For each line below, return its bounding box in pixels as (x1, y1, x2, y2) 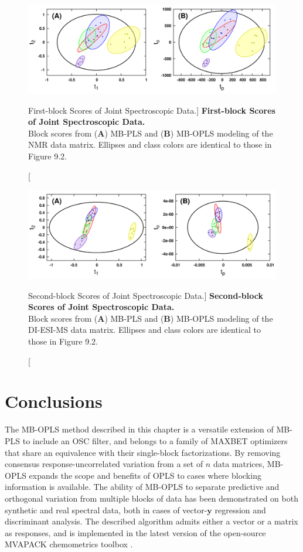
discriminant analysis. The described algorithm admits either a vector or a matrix (5, 515, 298, 527)
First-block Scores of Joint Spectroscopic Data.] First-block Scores (28, 104, 275, 116)
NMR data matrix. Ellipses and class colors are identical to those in (28, 138, 272, 151)
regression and (215, 503, 266, 516)
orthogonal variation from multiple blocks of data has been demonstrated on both (5, 492, 298, 504)
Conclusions (5, 389, 103, 413)
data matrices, (213, 458, 265, 470)
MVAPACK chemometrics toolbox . (5, 538, 133, 550)
